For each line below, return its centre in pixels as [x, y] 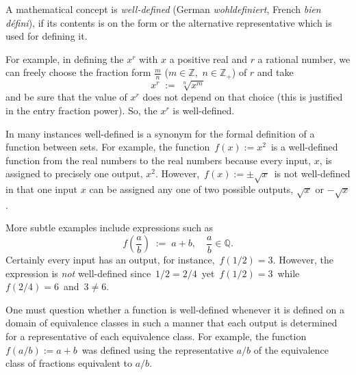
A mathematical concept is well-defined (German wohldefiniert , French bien [163, 9]
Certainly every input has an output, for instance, [110, 260]
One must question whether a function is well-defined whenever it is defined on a [175, 309]
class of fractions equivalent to [69, 363]
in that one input [42, 189]
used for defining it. [47, 36]
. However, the [303, 260]
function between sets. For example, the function [108, 147]
